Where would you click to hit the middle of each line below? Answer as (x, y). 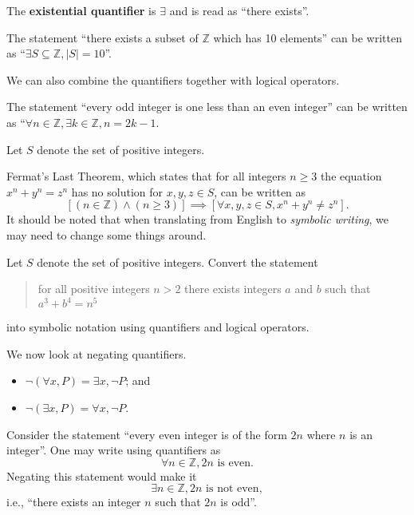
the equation (351, 176)
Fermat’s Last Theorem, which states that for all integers (146, 176)
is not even (233, 489)
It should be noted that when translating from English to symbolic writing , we (198, 219)
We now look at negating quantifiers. (97, 353)
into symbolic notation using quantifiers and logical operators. (158, 327)
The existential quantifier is (81, 10)
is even (234, 463)
